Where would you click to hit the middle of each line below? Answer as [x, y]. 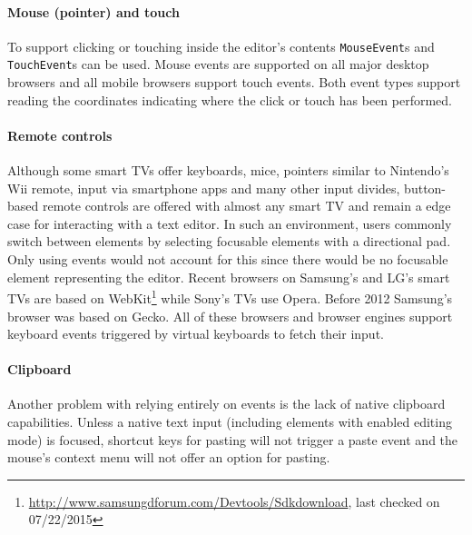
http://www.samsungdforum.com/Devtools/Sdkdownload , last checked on [234, 501]
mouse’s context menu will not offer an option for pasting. [169, 457]
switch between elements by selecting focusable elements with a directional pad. [229, 241]
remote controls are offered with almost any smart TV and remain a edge [246, 206]
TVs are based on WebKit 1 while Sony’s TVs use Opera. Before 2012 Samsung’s [230, 297]
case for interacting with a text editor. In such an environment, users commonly [230, 223]
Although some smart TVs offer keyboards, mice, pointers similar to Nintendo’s [228, 170]
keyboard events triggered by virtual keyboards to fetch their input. [196, 334]
